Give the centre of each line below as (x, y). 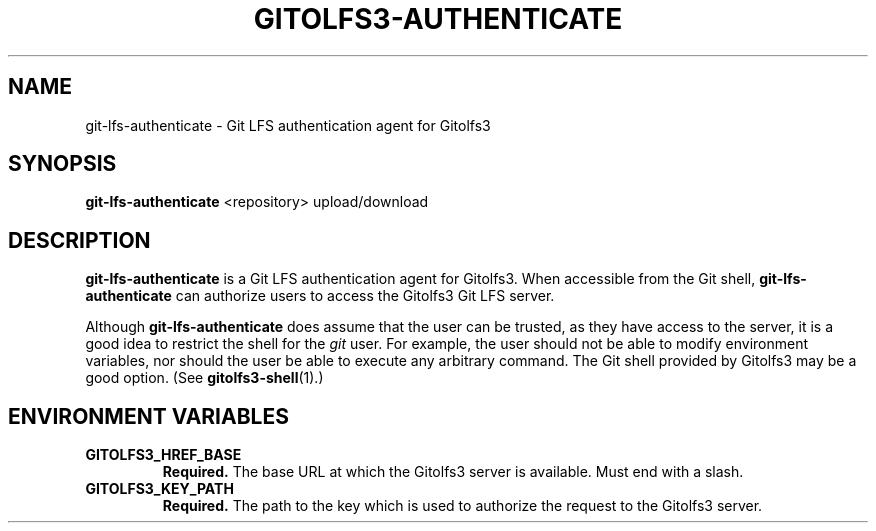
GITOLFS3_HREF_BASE (163, 455)
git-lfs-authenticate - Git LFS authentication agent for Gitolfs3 (288, 125)
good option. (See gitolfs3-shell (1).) (204, 378)
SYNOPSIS (62, 164)
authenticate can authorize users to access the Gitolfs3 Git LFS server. (320, 296)
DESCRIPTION (79, 240)
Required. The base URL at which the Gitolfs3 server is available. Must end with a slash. (453, 472)
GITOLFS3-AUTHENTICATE (438, 19)
